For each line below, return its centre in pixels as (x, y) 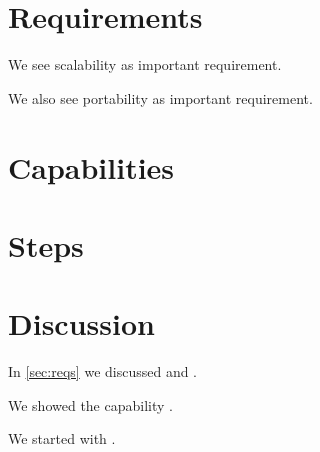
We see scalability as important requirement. (145, 64)
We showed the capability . (90, 404)
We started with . (62, 438)
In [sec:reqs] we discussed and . (103, 371)
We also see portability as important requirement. (160, 97)
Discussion (81, 323)
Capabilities (91, 166)
